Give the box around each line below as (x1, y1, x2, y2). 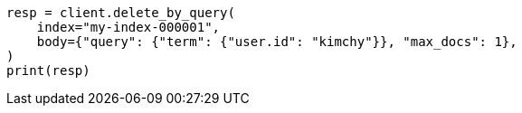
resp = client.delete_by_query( (6, 5, 235, 20)
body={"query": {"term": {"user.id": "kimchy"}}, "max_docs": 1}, (36, 34, 517, 49)
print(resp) (6, 63, 90, 78)
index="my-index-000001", (36, 20, 221, 34)
